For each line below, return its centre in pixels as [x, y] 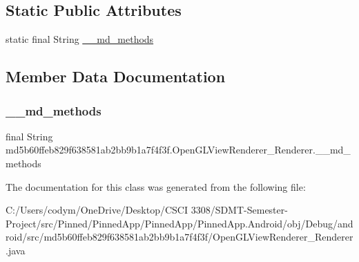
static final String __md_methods [80, 39]
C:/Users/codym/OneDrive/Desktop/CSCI [97, 210]
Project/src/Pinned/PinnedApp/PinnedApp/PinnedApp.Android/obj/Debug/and [179, 223]
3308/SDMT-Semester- [239, 210]
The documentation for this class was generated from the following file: [156, 186]
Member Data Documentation [116, 76]
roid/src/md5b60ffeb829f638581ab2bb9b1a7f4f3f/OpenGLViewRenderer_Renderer [179, 237]
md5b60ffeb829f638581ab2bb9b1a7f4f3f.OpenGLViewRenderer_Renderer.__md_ [178, 150]
